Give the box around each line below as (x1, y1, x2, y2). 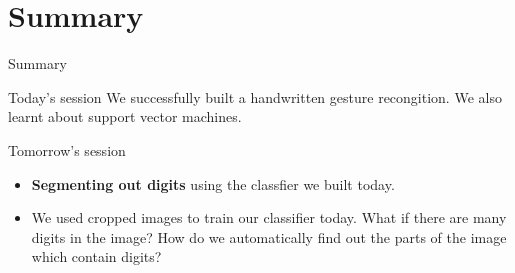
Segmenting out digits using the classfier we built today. (31, 173, 395, 194)
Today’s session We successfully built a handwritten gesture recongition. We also (8, 86, 502, 107)
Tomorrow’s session (8, 139, 126, 160)
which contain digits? (31, 246, 162, 267)
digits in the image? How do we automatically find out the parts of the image (31, 226, 507, 247)
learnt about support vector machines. (8, 106, 242, 127)
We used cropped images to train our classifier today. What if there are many (31, 207, 507, 228)
